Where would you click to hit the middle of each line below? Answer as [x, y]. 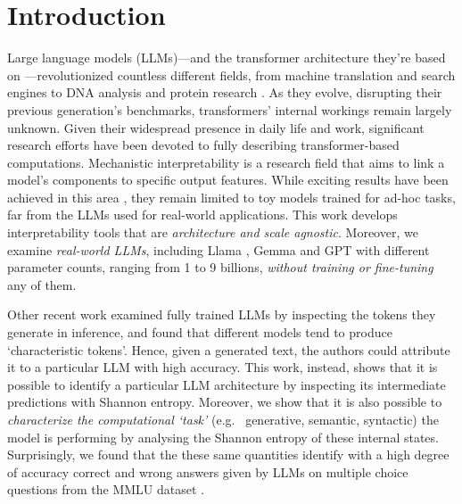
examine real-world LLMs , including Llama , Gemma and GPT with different [219, 249]
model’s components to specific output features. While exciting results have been [228, 180]
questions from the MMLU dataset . [106, 489]
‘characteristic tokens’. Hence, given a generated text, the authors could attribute [229, 349]
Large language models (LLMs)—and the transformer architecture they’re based [227, 58]
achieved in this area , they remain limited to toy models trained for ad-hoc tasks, [231, 197]
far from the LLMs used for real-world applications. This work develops [202, 215]
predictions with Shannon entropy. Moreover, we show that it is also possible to [225, 402]
